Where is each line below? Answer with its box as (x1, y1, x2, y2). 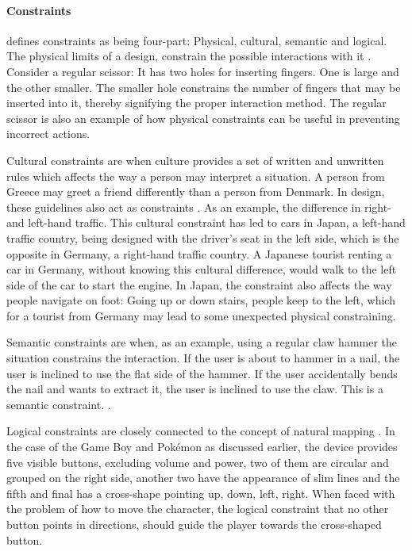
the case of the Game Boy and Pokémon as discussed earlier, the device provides (6, 438, 398, 455)
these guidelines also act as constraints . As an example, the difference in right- (6, 198, 391, 215)
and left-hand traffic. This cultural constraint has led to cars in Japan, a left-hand (6, 214, 406, 231)
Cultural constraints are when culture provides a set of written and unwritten (6, 151, 384, 168)
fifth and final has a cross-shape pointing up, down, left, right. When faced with (6, 484, 395, 501)
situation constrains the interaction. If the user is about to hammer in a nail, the (6, 350, 400, 366)
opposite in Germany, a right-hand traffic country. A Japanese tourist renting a (6, 245, 392, 262)
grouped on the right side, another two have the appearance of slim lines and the (6, 469, 400, 486)
